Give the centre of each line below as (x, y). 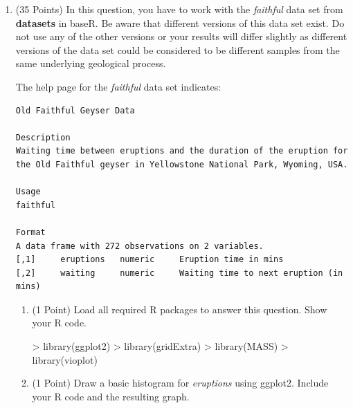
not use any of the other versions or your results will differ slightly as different (181, 36)
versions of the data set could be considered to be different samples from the (178, 49)
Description (43, 137)
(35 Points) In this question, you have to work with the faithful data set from (179, 9)
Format (30, 232)
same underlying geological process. (91, 63)
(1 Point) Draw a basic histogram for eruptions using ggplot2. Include (180, 383)
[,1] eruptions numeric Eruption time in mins (150, 260)
